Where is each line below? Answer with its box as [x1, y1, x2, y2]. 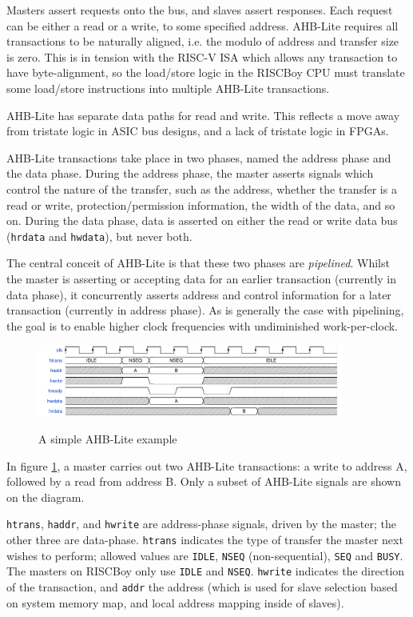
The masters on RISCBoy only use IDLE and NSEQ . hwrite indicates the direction [6, 563, 405, 579]
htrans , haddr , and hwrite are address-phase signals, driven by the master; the [6, 515, 396, 532]
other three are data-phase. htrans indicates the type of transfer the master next [6, 531, 403, 548]
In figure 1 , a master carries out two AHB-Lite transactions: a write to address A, [6, 457, 407, 474]
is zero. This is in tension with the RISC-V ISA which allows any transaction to [6, 48, 398, 65]
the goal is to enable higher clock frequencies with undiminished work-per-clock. [6, 317, 398, 334]
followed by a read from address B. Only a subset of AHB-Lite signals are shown [6, 473, 401, 490]
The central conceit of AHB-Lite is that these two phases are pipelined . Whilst [6, 254, 390, 271]
